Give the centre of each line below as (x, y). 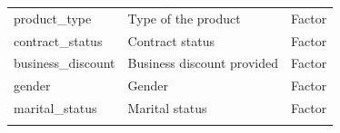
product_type (53, 18)
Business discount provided (203, 63)
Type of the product (184, 18)
